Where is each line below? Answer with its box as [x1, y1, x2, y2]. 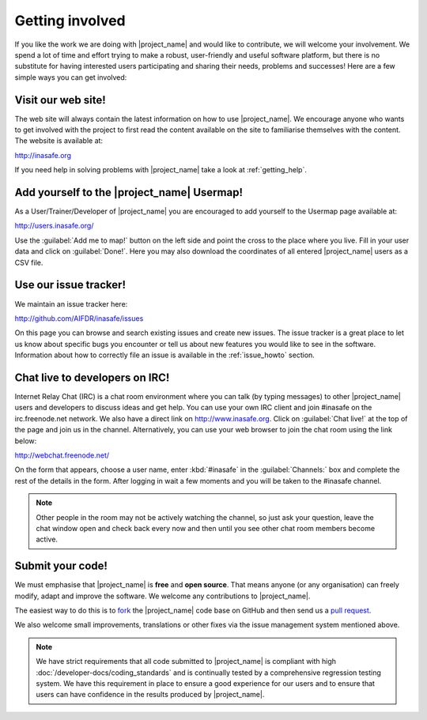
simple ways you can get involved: [14, 72, 127, 82]
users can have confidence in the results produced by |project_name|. [36, 690, 265, 699]
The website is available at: [14, 136, 103, 145]
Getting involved [14, 12, 126, 29]
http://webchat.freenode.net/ [14, 450, 110, 460]
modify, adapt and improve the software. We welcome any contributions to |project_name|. [14, 591, 311, 601]
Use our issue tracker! [14, 278, 127, 292]
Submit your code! [14, 560, 108, 573]
